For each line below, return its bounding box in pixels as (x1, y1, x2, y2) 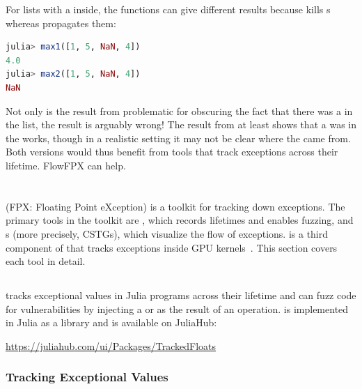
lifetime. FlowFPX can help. (6, 158, 126, 172)
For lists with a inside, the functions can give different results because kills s (6, 2, 331, 16)
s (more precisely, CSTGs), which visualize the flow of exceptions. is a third (6, 226, 329, 241)
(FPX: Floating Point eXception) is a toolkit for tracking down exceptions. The (6, 199, 345, 213)
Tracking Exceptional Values (6, 368, 168, 386)
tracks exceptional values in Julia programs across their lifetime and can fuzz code (6, 288, 356, 303)
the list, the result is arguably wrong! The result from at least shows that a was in (6, 117, 356, 132)
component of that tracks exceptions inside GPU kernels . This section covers (6, 240, 338, 254)
